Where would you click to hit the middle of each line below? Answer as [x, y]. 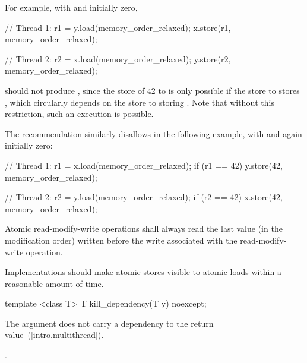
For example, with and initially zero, [71, 7]
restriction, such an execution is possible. [79, 114]
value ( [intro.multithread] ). [54, 335]
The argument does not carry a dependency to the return [109, 323]
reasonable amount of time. [54, 283]
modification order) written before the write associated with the [121, 240]
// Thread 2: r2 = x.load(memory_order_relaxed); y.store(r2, [118, 59]
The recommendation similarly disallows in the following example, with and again [153, 133]
